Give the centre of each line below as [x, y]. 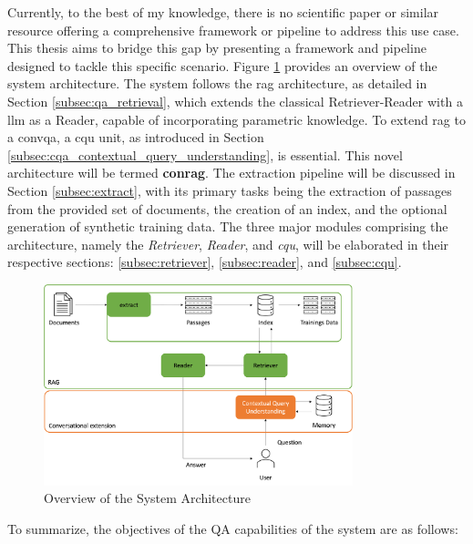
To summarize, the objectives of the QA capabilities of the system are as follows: [233, 529]
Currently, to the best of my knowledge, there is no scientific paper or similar [223, 12]
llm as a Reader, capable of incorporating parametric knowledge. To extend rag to [236, 119]
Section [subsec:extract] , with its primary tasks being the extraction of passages [230, 190]
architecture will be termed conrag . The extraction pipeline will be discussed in [231, 173]
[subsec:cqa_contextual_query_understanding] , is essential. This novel [205, 154]
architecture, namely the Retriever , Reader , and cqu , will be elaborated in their [228, 244]
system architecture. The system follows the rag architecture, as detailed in [217, 83]
